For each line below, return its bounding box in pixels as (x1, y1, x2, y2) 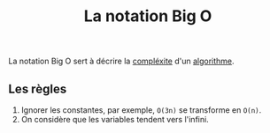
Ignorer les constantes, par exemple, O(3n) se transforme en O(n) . (20, 105, 262, 115)
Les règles (8, 81, 67, 96)
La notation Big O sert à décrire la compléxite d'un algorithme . (8, 55, 235, 67)
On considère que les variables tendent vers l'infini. (20, 115, 209, 124)
